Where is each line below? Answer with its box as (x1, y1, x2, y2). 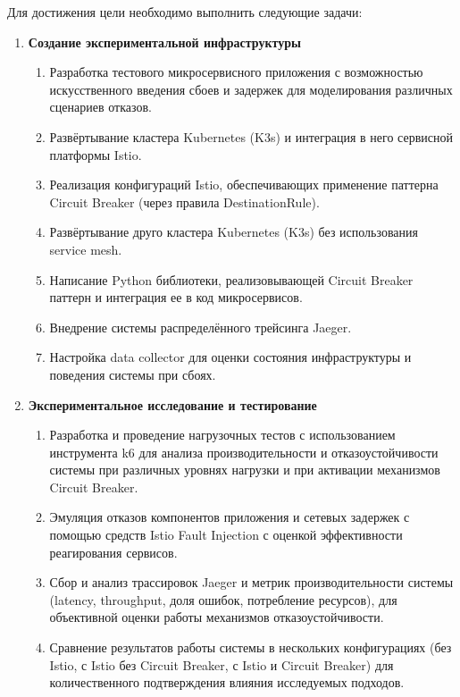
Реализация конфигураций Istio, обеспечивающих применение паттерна (49, 175, 439, 194)
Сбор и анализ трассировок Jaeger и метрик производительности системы (49, 573, 454, 592)
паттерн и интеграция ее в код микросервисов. (49, 288, 303, 307)
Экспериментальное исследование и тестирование (28, 395, 317, 414)
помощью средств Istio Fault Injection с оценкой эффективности (49, 525, 403, 544)
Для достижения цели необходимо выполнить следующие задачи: (7, 3, 363, 21)
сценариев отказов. (49, 97, 152, 116)
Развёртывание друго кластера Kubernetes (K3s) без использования (49, 223, 418, 241)
